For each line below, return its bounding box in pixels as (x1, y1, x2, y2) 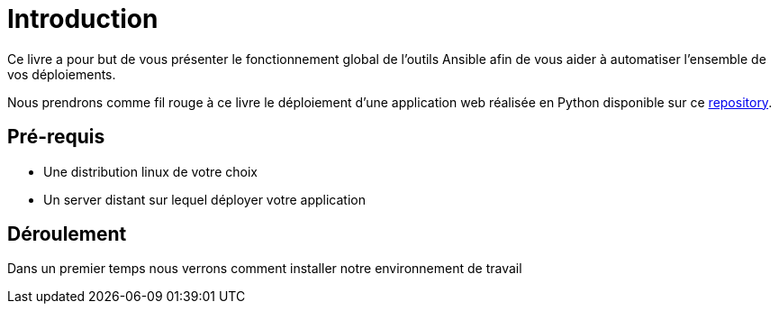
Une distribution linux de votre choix (43, 163, 258, 179)
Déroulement (7, 223, 127, 246)
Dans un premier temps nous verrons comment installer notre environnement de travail (7, 261, 522, 277)
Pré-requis (7, 125, 105, 149)
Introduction (7, 4, 159, 34)
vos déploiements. (7, 66, 116, 82)
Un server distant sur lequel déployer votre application (43, 191, 366, 207)
